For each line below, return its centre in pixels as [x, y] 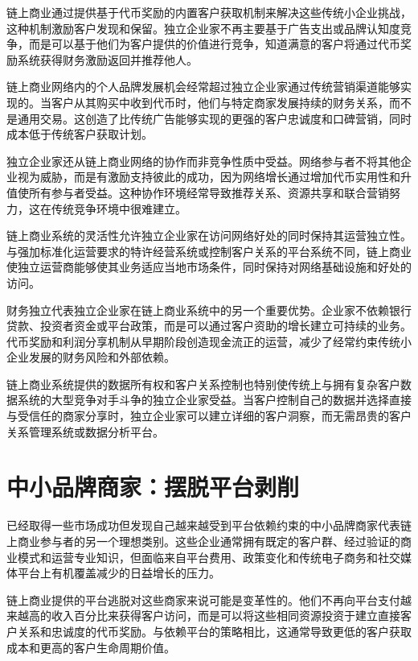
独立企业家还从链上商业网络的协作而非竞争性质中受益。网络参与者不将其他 [203, 161]
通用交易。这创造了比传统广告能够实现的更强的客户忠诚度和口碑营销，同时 [214, 118]
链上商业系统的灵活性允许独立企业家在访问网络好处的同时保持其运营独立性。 [209, 235]
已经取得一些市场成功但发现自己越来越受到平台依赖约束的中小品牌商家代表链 [209, 525]
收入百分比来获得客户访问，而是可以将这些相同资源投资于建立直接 [225, 616]
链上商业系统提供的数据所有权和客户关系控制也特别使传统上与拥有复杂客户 [203, 384]
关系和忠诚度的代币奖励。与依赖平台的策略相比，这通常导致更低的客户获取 [214, 631]
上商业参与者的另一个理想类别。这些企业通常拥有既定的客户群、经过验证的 [203, 541]
